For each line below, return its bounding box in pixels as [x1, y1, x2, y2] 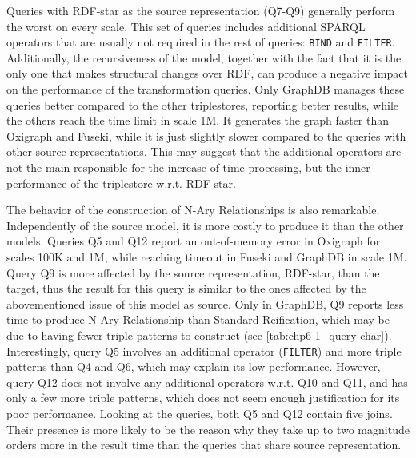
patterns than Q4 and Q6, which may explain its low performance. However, [6, 358, 381, 375]
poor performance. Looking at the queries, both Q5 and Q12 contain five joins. [6, 404, 393, 421]
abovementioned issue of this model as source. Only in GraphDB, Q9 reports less [6, 295, 404, 312]
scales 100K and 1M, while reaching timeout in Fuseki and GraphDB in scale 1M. [6, 248, 407, 265]
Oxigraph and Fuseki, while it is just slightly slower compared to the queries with [6, 127, 406, 144]
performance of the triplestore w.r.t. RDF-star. [6, 174, 236, 191]
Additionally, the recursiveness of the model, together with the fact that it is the [6, 49, 402, 66]
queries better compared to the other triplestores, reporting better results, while [6, 96, 398, 113]
